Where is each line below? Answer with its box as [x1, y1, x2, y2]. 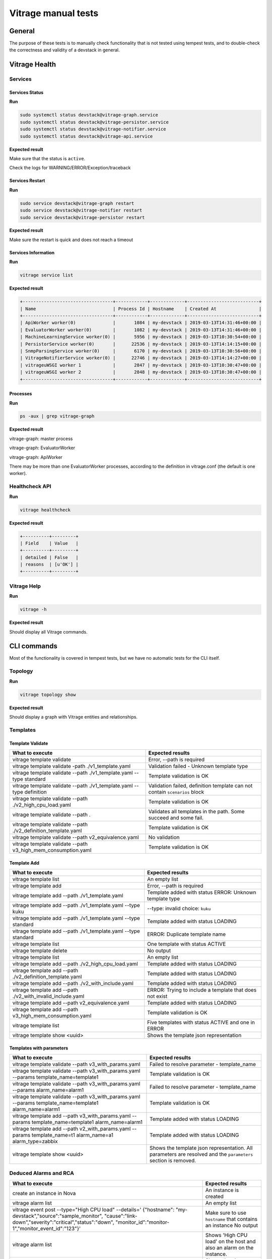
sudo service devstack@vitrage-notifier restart [20, 207, 143, 214]
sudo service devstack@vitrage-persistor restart [20, 215, 145, 220]
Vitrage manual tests [9, 8, 99, 19]
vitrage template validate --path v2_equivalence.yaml [12, 833, 139, 841]
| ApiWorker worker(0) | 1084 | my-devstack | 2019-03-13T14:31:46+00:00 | [20, 320, 262, 326]
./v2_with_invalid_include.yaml [12, 993, 85, 1000]
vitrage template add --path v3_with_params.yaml [12, 1112, 131, 1119]
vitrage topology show [20, 691, 76, 697]
